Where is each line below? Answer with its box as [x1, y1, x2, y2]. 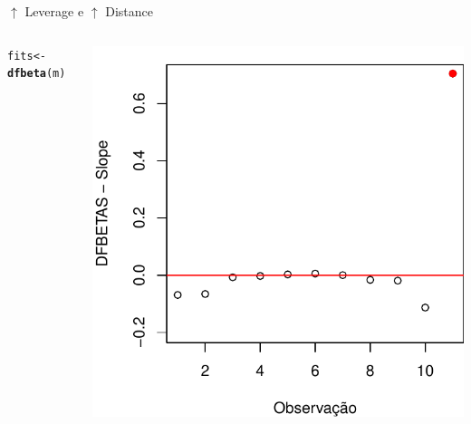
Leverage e [24, 2, 84, 20]
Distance [105, 2, 153, 20]
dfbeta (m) [7, 67, 66, 81]
